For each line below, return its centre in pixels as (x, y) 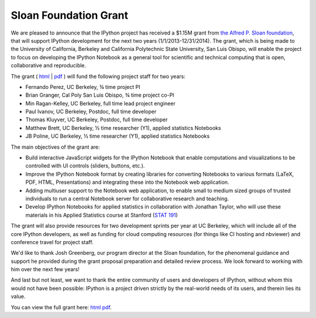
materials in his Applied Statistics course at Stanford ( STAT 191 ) (102, 215)
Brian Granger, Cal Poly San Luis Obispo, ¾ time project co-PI (100, 95)
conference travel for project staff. (52, 242)
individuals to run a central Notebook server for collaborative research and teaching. (127, 199)
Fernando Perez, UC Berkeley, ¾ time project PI (83, 87)
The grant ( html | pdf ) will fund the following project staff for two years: (98, 76)
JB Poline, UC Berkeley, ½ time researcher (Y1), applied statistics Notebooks (118, 136)
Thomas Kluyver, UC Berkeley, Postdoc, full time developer (97, 119)
